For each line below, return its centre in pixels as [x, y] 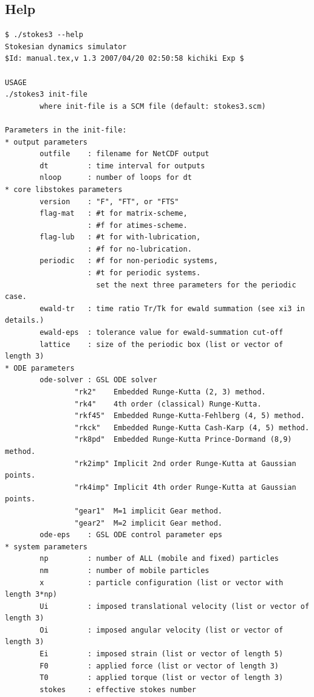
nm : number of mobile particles [125, 570]
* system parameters [46, 547]
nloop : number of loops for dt [116, 178]
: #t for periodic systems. [144, 273]
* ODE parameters [40, 368]
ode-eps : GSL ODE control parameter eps [131, 535]
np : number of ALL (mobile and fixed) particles [159, 559]
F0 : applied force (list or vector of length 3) [159, 666]
